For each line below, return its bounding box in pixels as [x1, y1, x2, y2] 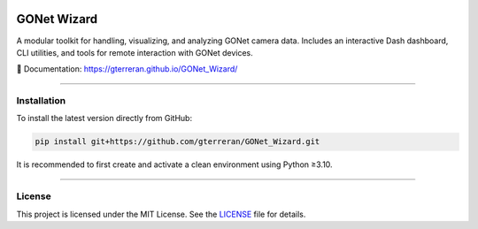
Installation [16, 95, 66, 107]
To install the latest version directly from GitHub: [16, 113, 193, 124]
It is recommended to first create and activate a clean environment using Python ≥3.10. [16, 159, 333, 170]
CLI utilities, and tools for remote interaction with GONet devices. [16, 47, 254, 57]
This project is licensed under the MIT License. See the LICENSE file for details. [16, 209, 306, 219]
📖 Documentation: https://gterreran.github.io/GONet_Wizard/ [16, 64, 238, 74]
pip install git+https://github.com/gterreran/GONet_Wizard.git [35, 137, 320, 147]
